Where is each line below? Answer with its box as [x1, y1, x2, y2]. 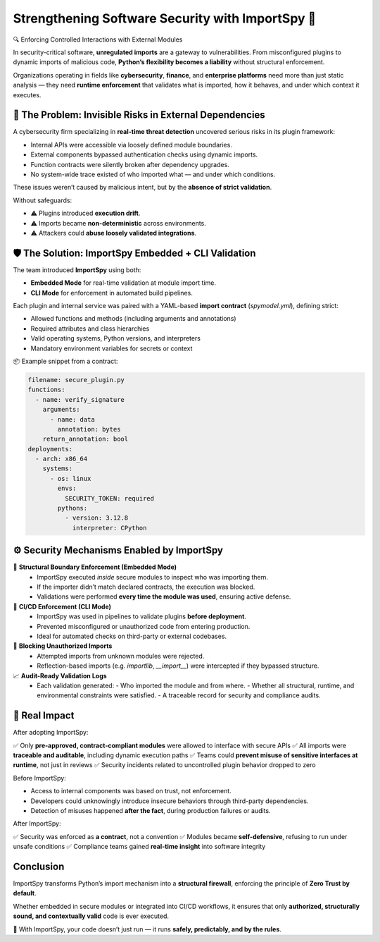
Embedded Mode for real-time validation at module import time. [30, 279, 216, 287]
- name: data [50, 415, 95, 423]
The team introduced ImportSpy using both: [13, 265, 141, 274]
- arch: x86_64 [35, 455, 88, 463]
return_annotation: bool [42, 435, 129, 444]
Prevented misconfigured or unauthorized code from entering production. [37, 622, 251, 630]
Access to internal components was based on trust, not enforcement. [30, 787, 232, 795]
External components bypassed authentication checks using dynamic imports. [30, 150, 258, 159]
